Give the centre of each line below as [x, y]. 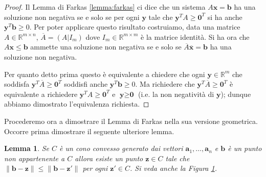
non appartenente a [35, 158]
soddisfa [17, 84]
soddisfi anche [86, 84]
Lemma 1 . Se [27, 148]
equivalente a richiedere [41, 94]
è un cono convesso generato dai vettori [121, 148]
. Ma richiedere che [165, 84]
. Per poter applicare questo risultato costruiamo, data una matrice [135, 27]
